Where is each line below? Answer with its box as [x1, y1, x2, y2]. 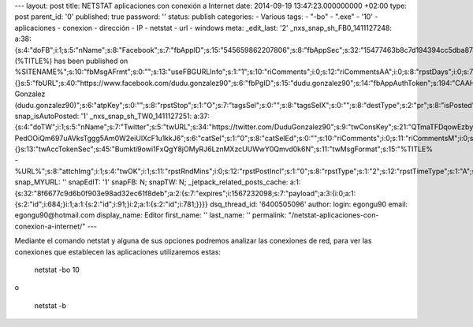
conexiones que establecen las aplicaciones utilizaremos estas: [14, 247, 221, 256]
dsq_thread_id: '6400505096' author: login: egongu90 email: [209, 199, 408, 209]
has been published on [54, 56, 128, 65]
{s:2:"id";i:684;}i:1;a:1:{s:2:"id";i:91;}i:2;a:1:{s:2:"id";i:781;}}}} [14, 199, 208, 209]
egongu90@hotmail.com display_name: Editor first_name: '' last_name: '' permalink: [14, 210, 287, 220]
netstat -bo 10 [34, 265, 80, 274]
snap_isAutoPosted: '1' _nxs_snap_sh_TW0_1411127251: [14, 111, 192, 121]
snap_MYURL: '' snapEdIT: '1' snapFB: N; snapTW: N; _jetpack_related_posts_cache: [14, 177, 289, 187]
